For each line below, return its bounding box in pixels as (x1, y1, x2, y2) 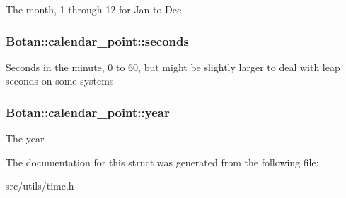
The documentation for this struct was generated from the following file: (6, 154, 319, 169)
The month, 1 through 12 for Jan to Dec (6, 2, 182, 16)
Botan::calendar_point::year (6, 103, 170, 120)
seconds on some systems (6, 73, 114, 88)
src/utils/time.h (6, 178, 74, 193)
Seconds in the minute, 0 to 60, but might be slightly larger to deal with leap (6, 59, 340, 74)
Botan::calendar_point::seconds (6, 32, 189, 49)
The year (6, 131, 45, 146)
